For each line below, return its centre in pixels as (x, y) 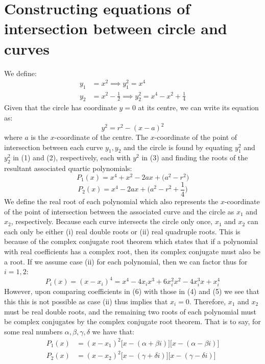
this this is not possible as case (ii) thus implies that (86, 301)
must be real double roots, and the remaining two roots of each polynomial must (130, 311)
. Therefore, (208, 301)
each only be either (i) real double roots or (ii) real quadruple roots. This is (122, 231)
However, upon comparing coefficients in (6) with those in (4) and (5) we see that (132, 291)
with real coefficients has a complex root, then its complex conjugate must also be (132, 251)
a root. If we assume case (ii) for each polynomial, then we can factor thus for (126, 261)
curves (27, 48)
